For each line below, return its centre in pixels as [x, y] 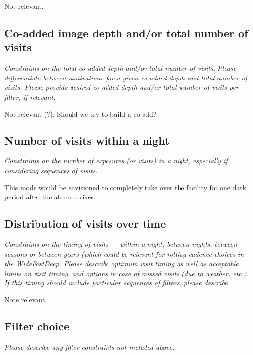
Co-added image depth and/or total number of [126, 32]
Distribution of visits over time [85, 223]
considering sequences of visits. [51, 170]
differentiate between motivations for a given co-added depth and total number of [126, 77]
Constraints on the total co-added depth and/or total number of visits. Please [121, 68]
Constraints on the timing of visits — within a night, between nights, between [121, 244]
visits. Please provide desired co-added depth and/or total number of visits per [122, 87]
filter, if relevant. [30, 97]
